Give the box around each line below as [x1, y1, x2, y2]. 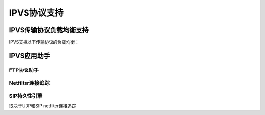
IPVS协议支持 [9, 7, 64, 18]
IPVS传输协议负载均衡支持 [9, 26, 89, 34]
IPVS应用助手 [9, 51, 50, 60]
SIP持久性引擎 [9, 92, 43, 99]
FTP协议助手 [9, 67, 39, 73]
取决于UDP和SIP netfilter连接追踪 [9, 103, 76, 109]
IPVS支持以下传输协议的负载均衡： [9, 39, 79, 45]
